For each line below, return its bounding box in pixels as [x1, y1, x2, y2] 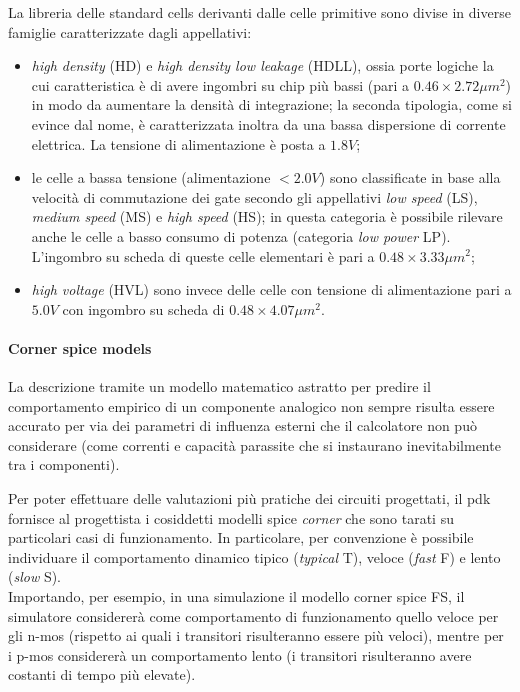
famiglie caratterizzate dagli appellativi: [8, 21, 252, 42]
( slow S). [8, 566, 62, 587]
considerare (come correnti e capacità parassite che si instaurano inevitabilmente [8, 434, 501, 455]
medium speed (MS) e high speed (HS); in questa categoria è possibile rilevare [31, 206, 503, 227]
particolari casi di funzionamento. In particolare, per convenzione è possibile [8, 527, 474, 548]
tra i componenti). [8, 454, 120, 475]
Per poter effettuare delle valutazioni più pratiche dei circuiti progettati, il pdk [8, 488, 491, 509]
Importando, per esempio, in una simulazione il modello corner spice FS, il [8, 586, 465, 607]
